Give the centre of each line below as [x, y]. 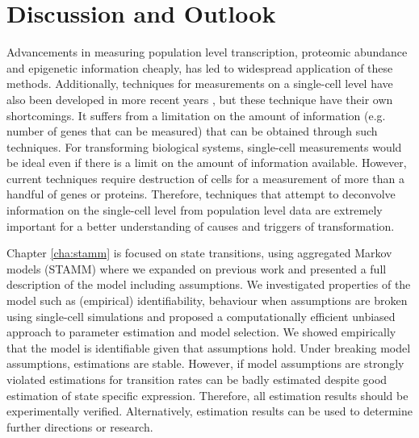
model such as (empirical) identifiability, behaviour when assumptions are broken [207, 300]
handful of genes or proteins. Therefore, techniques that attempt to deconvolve [201, 194]
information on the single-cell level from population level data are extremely [195, 210]
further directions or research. [80, 426]
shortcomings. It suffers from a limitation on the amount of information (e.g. [196, 115]
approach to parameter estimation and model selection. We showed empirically [201, 332]
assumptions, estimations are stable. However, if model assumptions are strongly [205, 363]
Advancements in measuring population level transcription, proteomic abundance [207, 52]
